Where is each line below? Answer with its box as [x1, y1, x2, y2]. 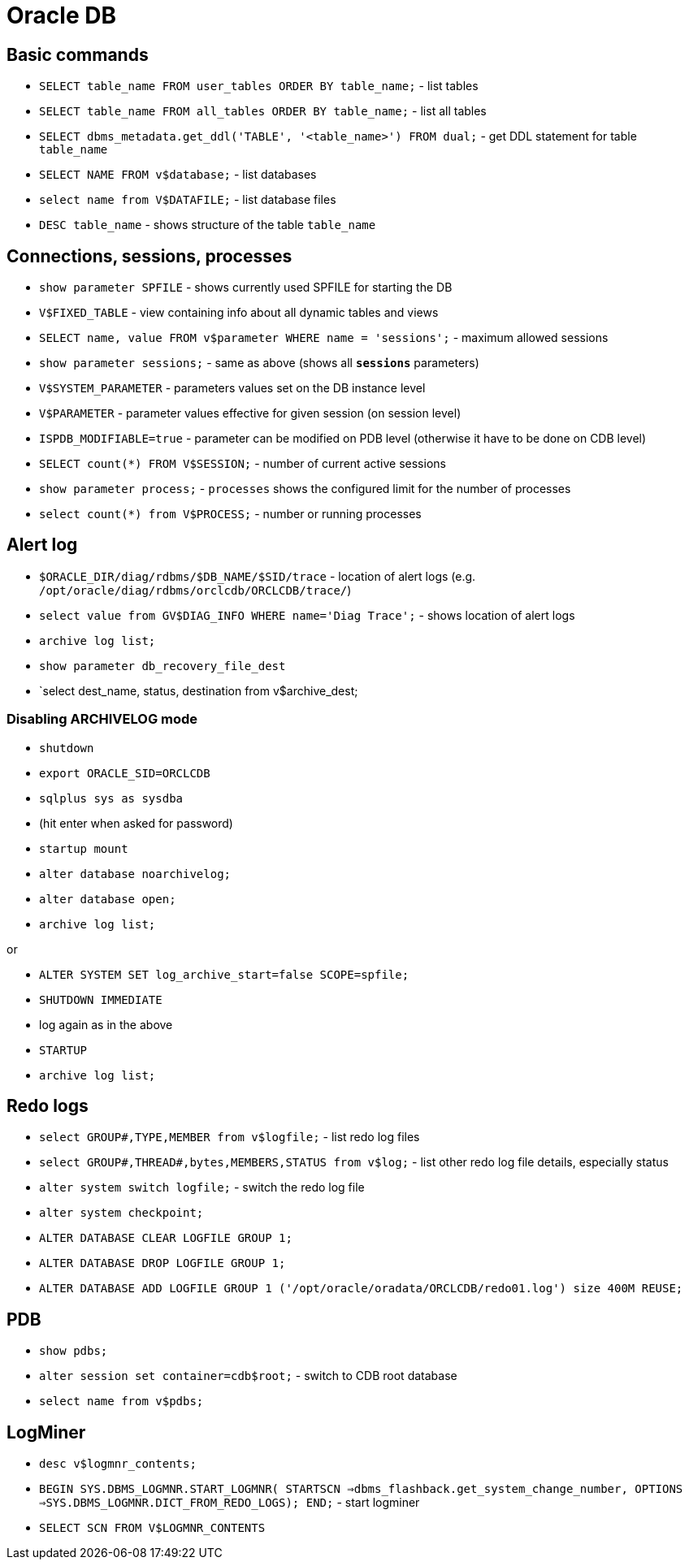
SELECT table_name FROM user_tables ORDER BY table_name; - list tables [39, 79, 479, 93]
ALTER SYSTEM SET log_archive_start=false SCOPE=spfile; [39, 967, 409, 981]
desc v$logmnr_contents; [39, 1457, 197, 1471]
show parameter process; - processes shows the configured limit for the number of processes [39, 482, 571, 496]
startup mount [39, 841, 128, 855]
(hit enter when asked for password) [39, 815, 233, 830]
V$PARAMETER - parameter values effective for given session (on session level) [39, 406, 461, 421]
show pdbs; [39, 1344, 108, 1358]
